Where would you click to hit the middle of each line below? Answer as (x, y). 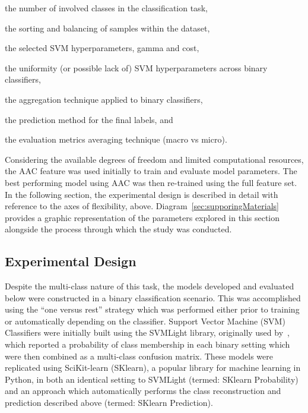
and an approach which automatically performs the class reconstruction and (143, 391)
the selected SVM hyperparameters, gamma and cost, (102, 48)
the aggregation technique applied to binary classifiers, (104, 99)
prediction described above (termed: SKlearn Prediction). (109, 403)
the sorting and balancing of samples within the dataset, (107, 28)
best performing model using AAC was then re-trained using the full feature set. (151, 182)
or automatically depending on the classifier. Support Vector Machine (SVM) (145, 321)
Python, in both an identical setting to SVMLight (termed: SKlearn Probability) (152, 379)
